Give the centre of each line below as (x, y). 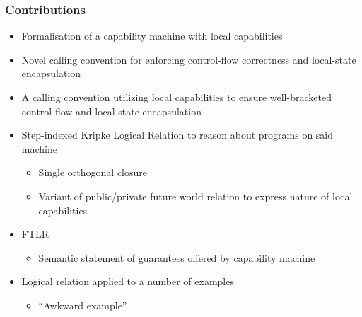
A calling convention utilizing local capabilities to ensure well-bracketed (176, 97)
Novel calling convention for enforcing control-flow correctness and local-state (189, 59)
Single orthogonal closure (93, 172)
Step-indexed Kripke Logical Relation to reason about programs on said (177, 135)
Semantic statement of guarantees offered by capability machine (177, 257)
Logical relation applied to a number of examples (128, 281)
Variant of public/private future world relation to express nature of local (195, 196)
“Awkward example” (83, 305)
